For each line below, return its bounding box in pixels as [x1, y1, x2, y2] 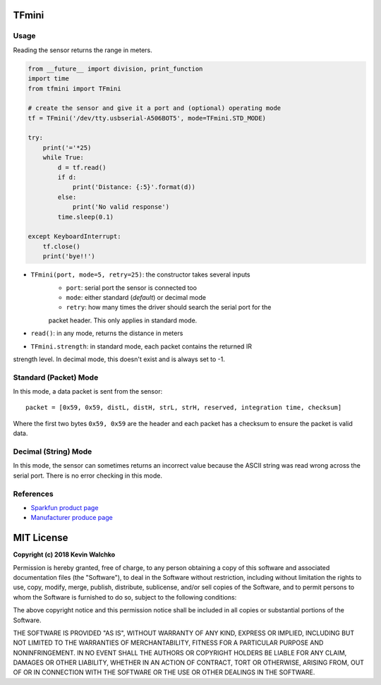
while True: [42, 154, 85, 162]
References [13, 489, 54, 499]
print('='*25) [42, 143, 92, 152]
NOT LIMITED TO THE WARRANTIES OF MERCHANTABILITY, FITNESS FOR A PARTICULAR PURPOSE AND [13, 638, 324, 647]
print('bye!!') [42, 253, 95, 260]
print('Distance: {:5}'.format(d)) [72, 183, 195, 191]
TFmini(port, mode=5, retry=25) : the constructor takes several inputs [30, 270, 250, 279]
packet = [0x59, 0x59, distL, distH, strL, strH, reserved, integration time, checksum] [25, 404, 342, 412]
